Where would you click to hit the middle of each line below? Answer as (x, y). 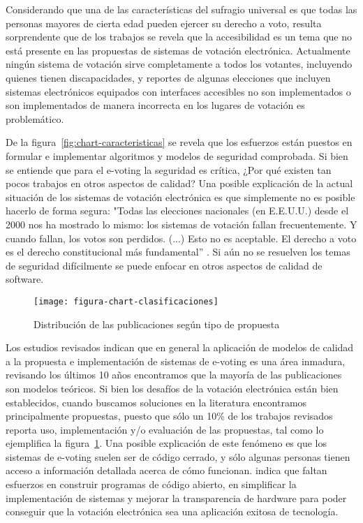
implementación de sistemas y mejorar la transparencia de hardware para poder (176, 498)
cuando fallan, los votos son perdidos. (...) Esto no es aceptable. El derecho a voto (181, 238)
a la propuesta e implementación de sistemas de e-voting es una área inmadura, (176, 361)
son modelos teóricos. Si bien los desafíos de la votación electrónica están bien (172, 388)
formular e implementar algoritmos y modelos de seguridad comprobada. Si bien (177, 155)
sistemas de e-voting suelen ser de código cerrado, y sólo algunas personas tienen (178, 456)
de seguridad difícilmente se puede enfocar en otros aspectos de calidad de (164, 265)
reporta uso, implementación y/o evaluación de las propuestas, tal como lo (165, 429)
